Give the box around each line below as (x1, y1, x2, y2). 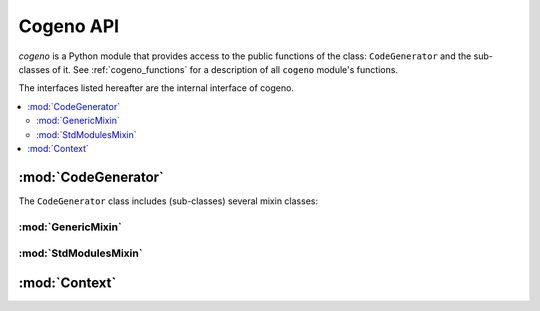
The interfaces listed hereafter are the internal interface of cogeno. (18, 82, 295, 94)
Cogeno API (18, 15, 120, 37)
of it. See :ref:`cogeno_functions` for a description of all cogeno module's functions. (51, 63, 399, 75)
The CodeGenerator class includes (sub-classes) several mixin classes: (18, 195, 319, 207)
